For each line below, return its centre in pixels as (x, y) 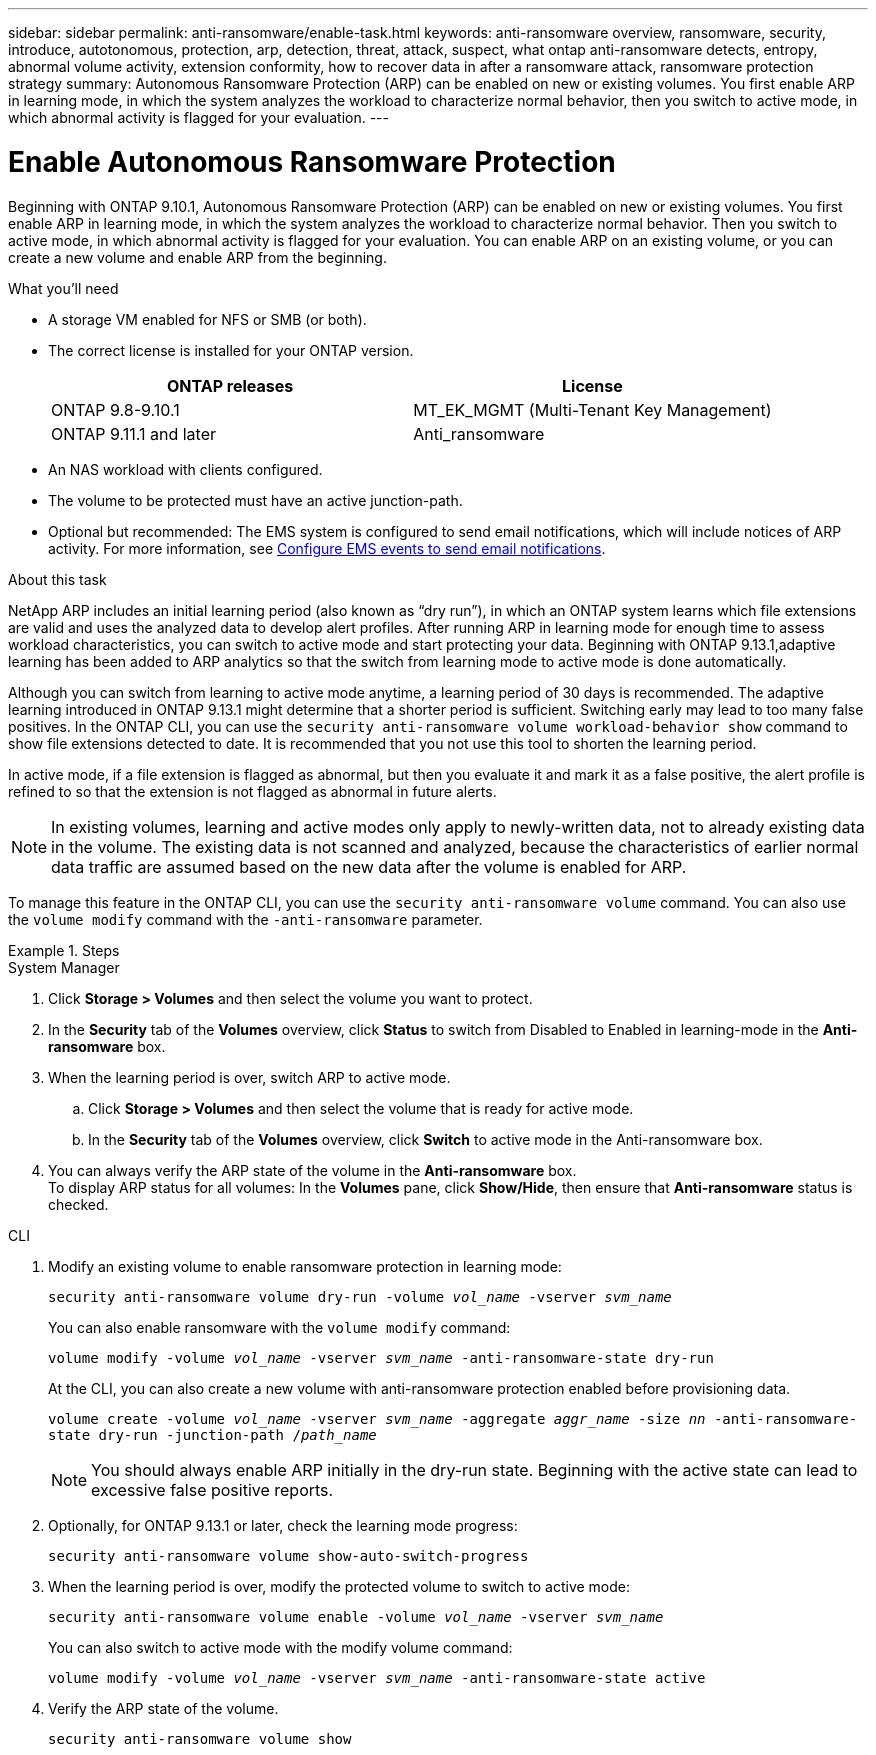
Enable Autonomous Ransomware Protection (312, 161)
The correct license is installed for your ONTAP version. (231, 350)
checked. (78, 1204)
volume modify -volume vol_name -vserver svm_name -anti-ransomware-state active (377, 1677)
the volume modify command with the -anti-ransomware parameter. (245, 919)
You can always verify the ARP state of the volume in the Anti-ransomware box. (312, 1170)
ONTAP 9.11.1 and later (134, 433)
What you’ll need (63, 288)
